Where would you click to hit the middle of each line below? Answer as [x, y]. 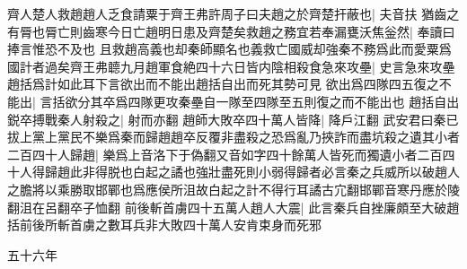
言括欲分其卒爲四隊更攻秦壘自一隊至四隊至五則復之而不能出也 [222, 101]
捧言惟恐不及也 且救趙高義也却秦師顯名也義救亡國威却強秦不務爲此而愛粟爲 [229, 49]
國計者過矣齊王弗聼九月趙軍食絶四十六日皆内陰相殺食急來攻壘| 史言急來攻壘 [231, 66]
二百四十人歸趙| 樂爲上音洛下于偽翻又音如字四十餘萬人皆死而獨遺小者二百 [225, 154]
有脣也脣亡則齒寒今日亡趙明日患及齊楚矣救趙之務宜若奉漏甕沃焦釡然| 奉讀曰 [231, 31]
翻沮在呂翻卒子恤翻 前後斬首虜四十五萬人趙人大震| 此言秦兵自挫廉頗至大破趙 [233, 207]
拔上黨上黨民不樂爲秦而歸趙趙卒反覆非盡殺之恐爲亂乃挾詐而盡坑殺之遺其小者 [233, 137]
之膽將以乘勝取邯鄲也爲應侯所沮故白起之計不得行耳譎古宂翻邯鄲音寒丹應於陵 [233, 189]
